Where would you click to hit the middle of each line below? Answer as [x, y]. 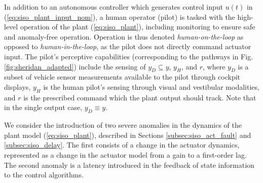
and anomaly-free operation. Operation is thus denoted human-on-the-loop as [124, 36]
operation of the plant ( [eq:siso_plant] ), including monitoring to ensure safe [138, 27]
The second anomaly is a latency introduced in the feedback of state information [129, 164]
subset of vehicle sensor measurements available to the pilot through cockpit [122, 77]
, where [214, 66]
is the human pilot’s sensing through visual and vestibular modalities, [151, 86]
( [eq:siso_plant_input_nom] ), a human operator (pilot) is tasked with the [120, 16]
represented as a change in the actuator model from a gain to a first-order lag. [125, 154]
